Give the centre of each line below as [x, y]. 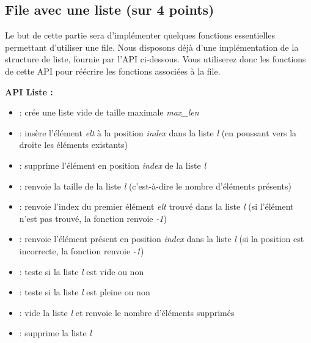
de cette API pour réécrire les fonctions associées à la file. [113, 71]
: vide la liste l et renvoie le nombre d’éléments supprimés [127, 312]
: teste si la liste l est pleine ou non [85, 292]
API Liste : [29, 91]
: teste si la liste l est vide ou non [82, 271]
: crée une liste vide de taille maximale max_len [109, 112]
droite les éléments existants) [74, 145]
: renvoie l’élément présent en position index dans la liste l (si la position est [162, 239]
